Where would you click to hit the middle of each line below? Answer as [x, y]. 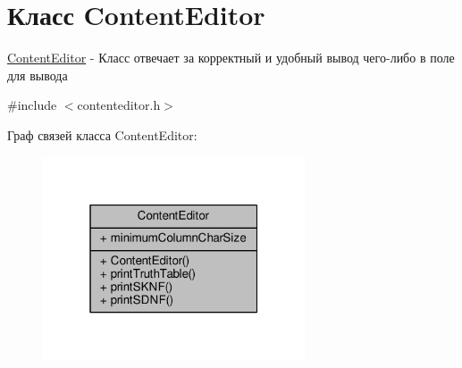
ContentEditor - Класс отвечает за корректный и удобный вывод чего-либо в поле [231, 58]
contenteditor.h [119, 105]
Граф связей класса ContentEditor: [102, 134]
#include [32, 105]
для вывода [38, 75]
